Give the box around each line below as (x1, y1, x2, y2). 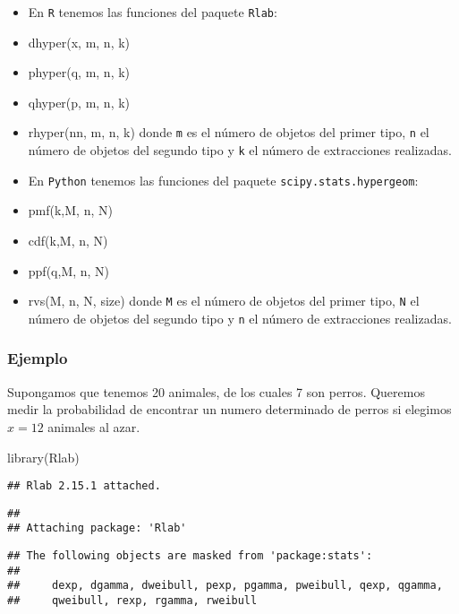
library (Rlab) (7, 447, 80, 466)
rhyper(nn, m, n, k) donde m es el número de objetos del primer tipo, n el (28, 123, 429, 142)
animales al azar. (47, 417, 140, 436)
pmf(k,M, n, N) (28, 201, 113, 220)
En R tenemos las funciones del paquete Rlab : (28, 3, 277, 21)
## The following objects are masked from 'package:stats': (7, 549, 373, 563)
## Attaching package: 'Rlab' (7, 522, 187, 535)
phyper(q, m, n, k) (28, 63, 131, 82)
